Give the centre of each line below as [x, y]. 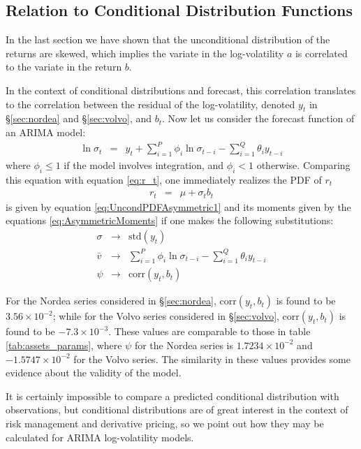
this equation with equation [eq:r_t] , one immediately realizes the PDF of [164, 179]
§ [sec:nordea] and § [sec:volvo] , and [79, 118]
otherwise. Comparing [303, 164]
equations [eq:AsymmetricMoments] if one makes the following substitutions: [170, 220]
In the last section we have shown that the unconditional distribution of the [168, 39]
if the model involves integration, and [144, 164]
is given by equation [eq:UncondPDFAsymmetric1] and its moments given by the [178, 206]
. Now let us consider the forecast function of [258, 118]
